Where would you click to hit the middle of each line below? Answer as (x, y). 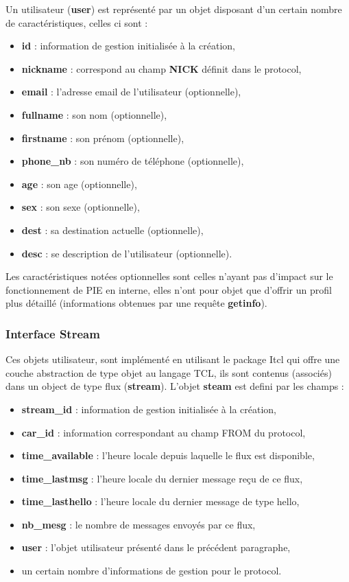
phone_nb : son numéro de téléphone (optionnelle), (133, 161)
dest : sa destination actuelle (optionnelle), (112, 230)
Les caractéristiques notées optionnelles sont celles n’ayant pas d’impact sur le (169, 276)
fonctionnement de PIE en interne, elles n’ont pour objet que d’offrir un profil (169, 289)
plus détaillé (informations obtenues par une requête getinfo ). (136, 303)
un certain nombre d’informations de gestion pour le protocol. (152, 571)
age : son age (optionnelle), (79, 184)
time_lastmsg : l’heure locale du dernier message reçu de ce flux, (162, 478)
